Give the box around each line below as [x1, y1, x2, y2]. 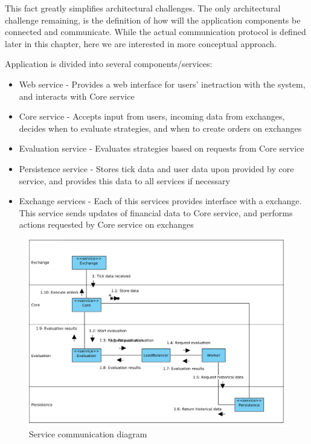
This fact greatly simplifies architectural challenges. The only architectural [5, 2, 281, 14]
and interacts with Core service [19, 89, 135, 102]
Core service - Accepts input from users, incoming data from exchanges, [19, 110, 285, 123]
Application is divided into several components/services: [5, 57, 213, 70]
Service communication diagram [29, 427, 147, 440]
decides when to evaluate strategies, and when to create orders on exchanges [19, 121, 302, 134]
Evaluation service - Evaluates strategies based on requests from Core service [19, 142, 304, 155]
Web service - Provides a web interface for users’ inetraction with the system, [19, 77, 306, 90]
